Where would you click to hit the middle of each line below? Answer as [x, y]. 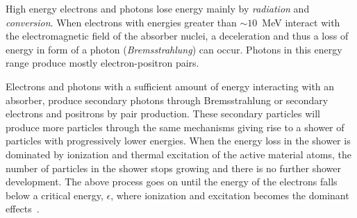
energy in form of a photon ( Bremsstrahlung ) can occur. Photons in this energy [174, 49]
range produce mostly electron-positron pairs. [102, 63]
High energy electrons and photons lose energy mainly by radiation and [158, 8]
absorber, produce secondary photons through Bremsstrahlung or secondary [167, 100]
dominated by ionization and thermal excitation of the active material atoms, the [178, 154]
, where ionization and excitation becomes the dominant [230, 195]
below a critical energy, [55, 195]
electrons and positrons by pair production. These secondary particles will [163, 114]
